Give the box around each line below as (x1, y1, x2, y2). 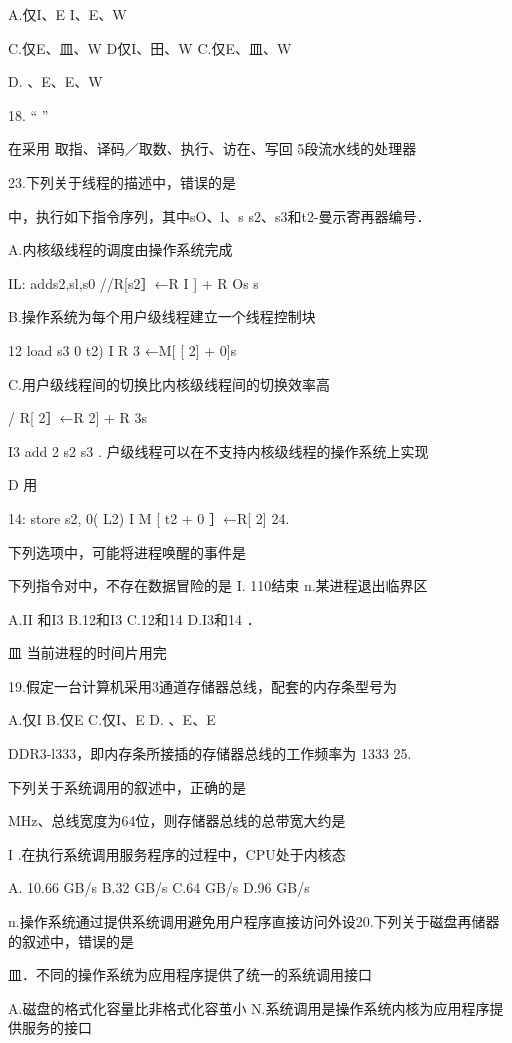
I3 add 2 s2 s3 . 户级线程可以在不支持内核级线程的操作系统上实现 (8, 440, 429, 461)
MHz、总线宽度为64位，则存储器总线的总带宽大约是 (8, 810, 346, 831)
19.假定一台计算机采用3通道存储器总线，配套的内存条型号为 (8, 675, 397, 696)
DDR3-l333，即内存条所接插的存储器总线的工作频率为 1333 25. (8, 743, 412, 764)
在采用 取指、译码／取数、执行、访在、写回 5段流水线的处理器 (8, 138, 417, 159)
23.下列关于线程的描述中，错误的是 (8, 171, 236, 192)
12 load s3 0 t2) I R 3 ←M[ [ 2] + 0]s (8, 339, 237, 360)
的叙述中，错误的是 (8, 930, 134, 951)
